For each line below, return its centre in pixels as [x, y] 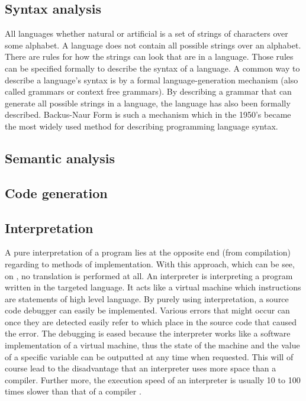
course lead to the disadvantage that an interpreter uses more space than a [141, 368]
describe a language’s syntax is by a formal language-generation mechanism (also [152, 80]
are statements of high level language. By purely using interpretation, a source [147, 298]
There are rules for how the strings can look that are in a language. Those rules [149, 56]
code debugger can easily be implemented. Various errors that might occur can [147, 310]
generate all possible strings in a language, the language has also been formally [148, 103]
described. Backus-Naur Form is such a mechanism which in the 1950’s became [148, 114]
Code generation [56, 193]
